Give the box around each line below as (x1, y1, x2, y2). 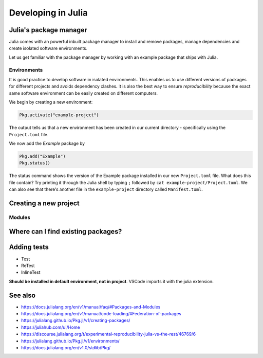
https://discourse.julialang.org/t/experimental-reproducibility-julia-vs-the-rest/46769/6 (21, 331, 196, 337)
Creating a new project (9, 199, 80, 207)
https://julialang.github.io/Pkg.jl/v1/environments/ (21, 338, 120, 344)
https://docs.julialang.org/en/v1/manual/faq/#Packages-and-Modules (21, 304, 161, 310)
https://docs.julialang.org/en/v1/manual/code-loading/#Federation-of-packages (21, 311, 182, 317)
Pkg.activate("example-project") (19, 112, 99, 118)
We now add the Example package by (9, 140, 85, 146)
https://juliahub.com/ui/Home (21, 324, 80, 330)
